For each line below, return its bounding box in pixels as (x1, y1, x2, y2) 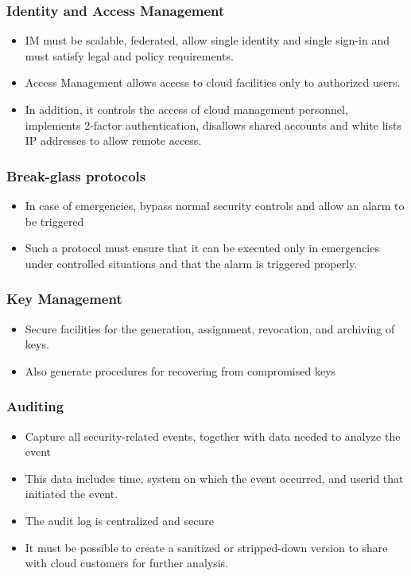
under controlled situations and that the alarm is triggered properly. (25, 255, 358, 271)
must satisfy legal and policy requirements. (25, 47, 234, 64)
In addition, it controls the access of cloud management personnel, (25, 101, 348, 117)
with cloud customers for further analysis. (25, 555, 229, 571)
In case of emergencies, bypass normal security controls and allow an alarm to (25, 197, 405, 213)
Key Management (6, 289, 122, 309)
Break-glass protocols (6, 165, 146, 185)
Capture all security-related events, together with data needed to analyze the (25, 427, 401, 444)
